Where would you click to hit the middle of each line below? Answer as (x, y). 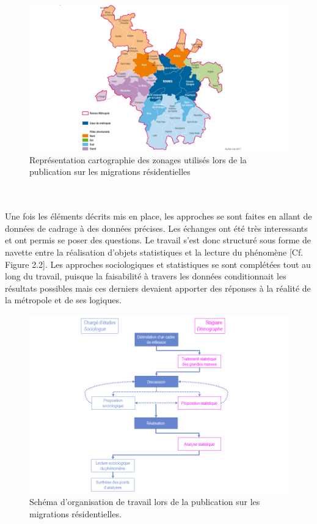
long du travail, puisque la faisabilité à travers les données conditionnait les (146, 276)
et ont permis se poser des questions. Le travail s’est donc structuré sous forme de (158, 240)
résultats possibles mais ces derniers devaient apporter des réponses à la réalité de (158, 288)
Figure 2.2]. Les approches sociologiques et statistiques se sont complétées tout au (158, 264)
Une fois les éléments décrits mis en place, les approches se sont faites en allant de (158, 216)
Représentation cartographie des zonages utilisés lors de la (138, 159)
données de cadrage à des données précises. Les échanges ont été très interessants (156, 228)
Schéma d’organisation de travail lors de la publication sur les (145, 502)
